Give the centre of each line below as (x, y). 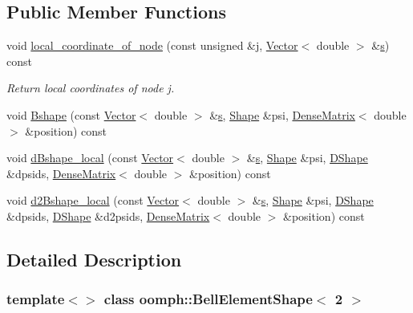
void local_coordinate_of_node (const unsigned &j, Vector (152, 45)
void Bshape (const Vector (71, 114)
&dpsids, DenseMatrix (61, 173)
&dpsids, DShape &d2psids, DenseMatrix (108, 215)
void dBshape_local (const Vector (90, 158)
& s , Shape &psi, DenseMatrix (282, 114)
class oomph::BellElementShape (208, 299)
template (36, 299)
